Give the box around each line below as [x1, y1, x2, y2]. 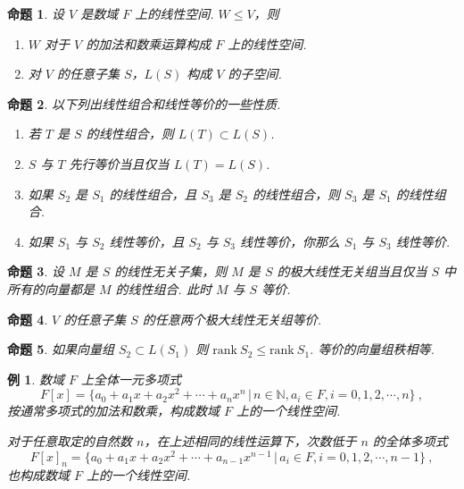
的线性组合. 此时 [115, 279, 211, 298]
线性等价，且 [109, 232, 185, 250]
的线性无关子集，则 [114, 262, 228, 281]
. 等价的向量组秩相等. [310, 340, 435, 358]
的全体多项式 [372, 431, 448, 450]
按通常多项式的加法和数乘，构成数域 [7, 401, 220, 420]
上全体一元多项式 [81, 369, 182, 388]
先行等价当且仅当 [69, 154, 170, 173]
